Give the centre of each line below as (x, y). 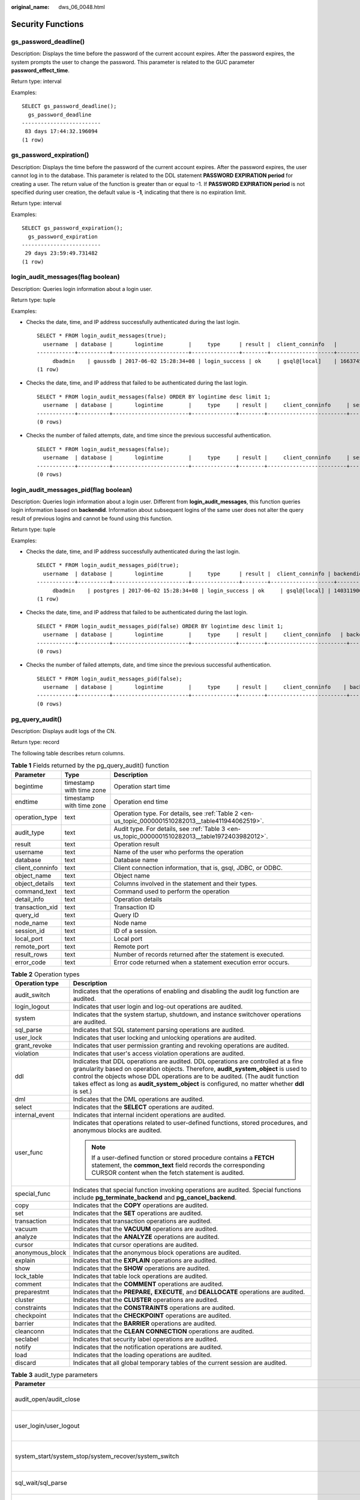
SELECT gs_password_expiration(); (72, 228)
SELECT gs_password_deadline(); (69, 106)
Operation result (136, 844)
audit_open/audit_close (47, 1399)
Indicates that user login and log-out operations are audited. (158, 1006)
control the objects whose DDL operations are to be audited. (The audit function (186, 1076)
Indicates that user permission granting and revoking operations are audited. (181, 1045)
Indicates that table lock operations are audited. (140, 1276)
